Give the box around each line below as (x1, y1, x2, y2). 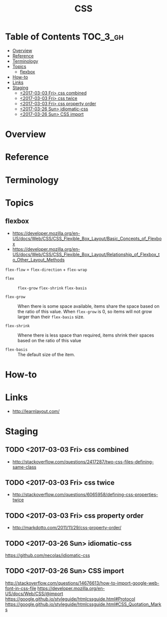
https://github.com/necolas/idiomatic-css (5, 552, 90, 559)
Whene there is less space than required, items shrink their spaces (17, 332, 154, 338)
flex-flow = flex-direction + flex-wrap (5, 266, 87, 272)
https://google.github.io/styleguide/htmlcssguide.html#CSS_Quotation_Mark (5, 601, 162, 607)
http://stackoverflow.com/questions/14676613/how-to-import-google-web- (5, 580, 160, 586)
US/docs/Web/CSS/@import (5, 591, 64, 597)
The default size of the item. (17, 351, 76, 357)
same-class (12, 464, 36, 470)
